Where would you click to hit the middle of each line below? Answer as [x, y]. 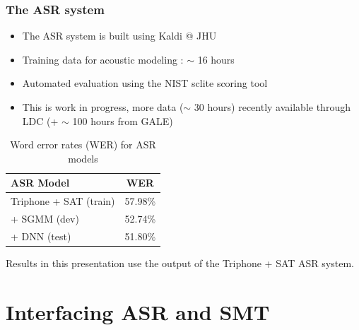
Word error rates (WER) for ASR [83, 145]
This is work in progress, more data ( [103, 107]
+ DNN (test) [41, 236]
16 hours [216, 59]
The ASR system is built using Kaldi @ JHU [119, 36]
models [83, 158]
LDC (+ [40, 120]
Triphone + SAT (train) [63, 201]
